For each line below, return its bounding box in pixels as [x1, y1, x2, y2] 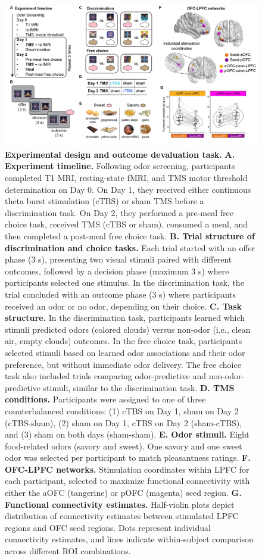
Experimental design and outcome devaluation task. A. [5, 148, 235, 160]
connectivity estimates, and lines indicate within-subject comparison [5, 533, 254, 545]
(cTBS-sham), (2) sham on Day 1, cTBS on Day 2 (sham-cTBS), [5, 416, 242, 429]
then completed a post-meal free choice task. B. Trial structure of [5, 230, 255, 242]
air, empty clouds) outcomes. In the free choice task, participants [5, 335, 242, 347]
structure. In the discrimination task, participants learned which [5, 311, 245, 324]
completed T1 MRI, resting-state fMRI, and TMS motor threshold [5, 171, 248, 184]
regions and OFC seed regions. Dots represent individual [5, 521, 211, 533]
